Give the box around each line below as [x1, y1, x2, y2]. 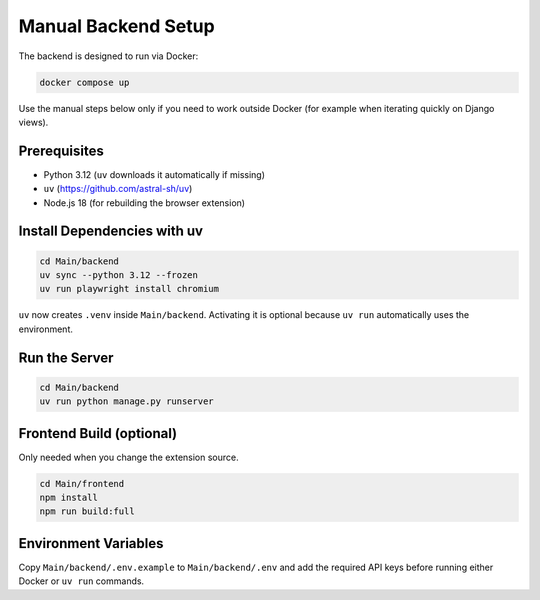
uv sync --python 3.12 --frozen [39, 269, 199, 280]
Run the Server [18, 349, 114, 366]
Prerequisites [18, 142, 104, 159]
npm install [39, 492, 99, 504]
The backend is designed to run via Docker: [18, 50, 199, 62]
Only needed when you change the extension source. [18, 451, 239, 463]
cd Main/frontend [39, 478, 125, 489]
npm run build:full [39, 506, 135, 517]
